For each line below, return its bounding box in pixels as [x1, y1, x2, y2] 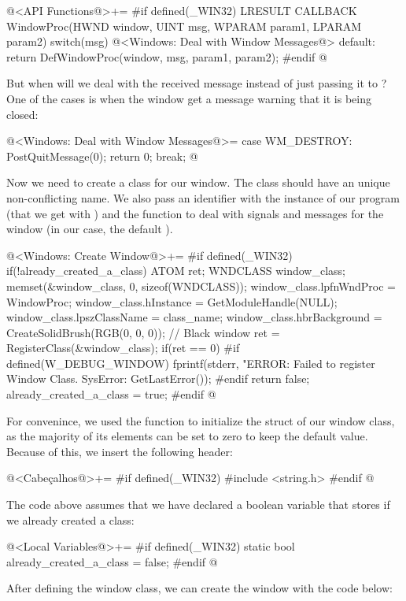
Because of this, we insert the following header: [6, 443, 233, 459]
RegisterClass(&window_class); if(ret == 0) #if [6, 339, 240, 356]
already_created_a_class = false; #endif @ [6, 553, 218, 569]
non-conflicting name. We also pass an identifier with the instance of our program [6, 189, 400, 206]
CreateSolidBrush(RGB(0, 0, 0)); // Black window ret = [6, 324, 280, 340]
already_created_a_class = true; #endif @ [6, 386, 216, 403]
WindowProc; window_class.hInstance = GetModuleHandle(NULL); [6, 293, 338, 310]
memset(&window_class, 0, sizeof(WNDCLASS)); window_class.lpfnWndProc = [6, 277, 396, 294]
